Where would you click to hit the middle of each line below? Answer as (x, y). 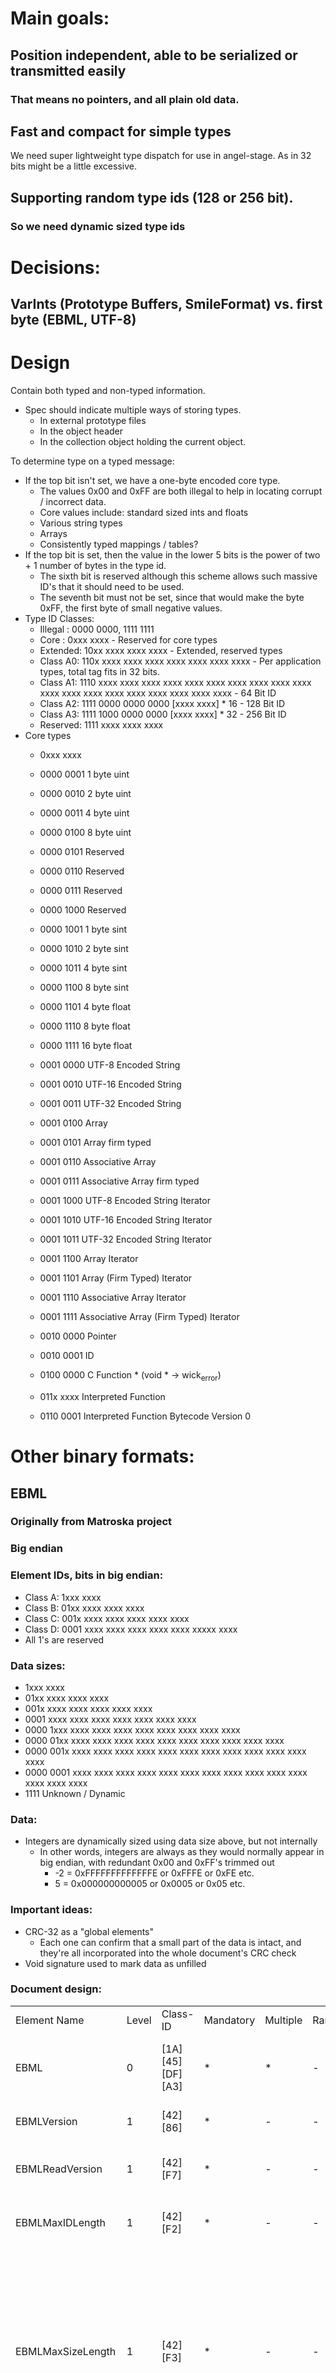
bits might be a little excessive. (73, 166)
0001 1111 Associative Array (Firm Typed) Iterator (139, 1317)
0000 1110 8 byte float (85, 1026)
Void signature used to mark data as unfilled (115, 1963)
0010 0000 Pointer (78, 1336)
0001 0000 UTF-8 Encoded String (110, 1065)
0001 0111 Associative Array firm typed (119, 1181)
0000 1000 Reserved (83, 910)
